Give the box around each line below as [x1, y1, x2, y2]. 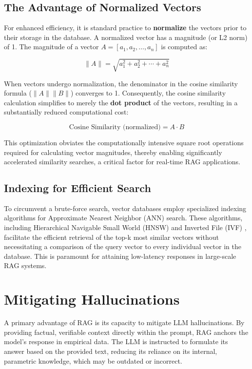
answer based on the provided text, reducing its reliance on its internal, [4, 346, 217, 356]
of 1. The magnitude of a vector [4, 41, 99, 52]
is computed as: [161, 41, 208, 52]
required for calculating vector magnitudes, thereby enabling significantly [4, 147, 222, 157]
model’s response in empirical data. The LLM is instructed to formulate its [4, 336, 228, 347]
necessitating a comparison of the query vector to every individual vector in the [4, 241, 241, 252]
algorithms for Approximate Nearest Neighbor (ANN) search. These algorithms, [4, 213, 243, 223]
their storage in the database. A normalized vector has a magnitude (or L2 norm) [4, 32, 248, 42]
